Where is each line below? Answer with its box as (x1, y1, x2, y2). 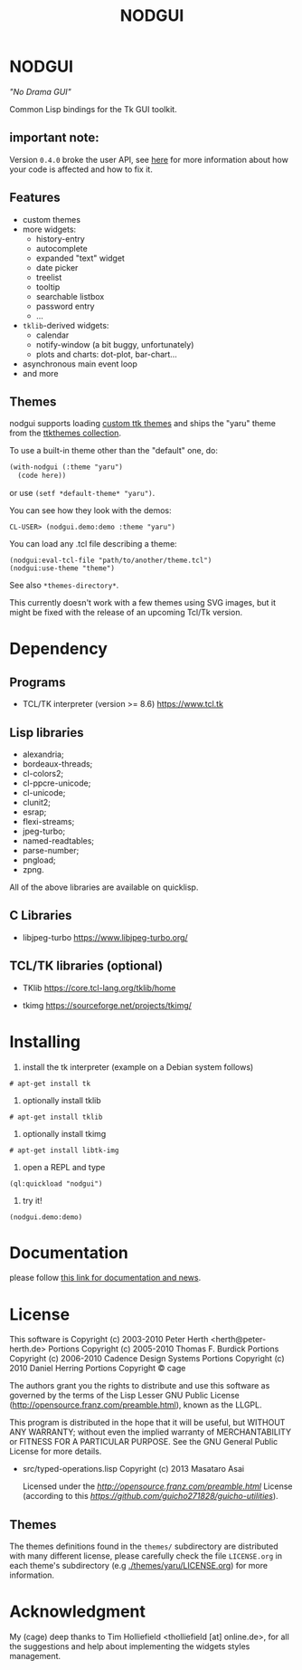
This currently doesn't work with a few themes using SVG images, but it (9, 597, 276, 608)
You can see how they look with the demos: (9, 505, 172, 516)
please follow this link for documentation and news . (9, 1273, 202, 1284)
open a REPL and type (22, 1161, 106, 1172)
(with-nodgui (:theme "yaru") (9, 463, 124, 472)
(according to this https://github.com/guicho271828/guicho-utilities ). (22, 1491, 278, 1502)
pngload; (22, 854, 56, 865)
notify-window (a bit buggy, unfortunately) (35, 339, 194, 349)
